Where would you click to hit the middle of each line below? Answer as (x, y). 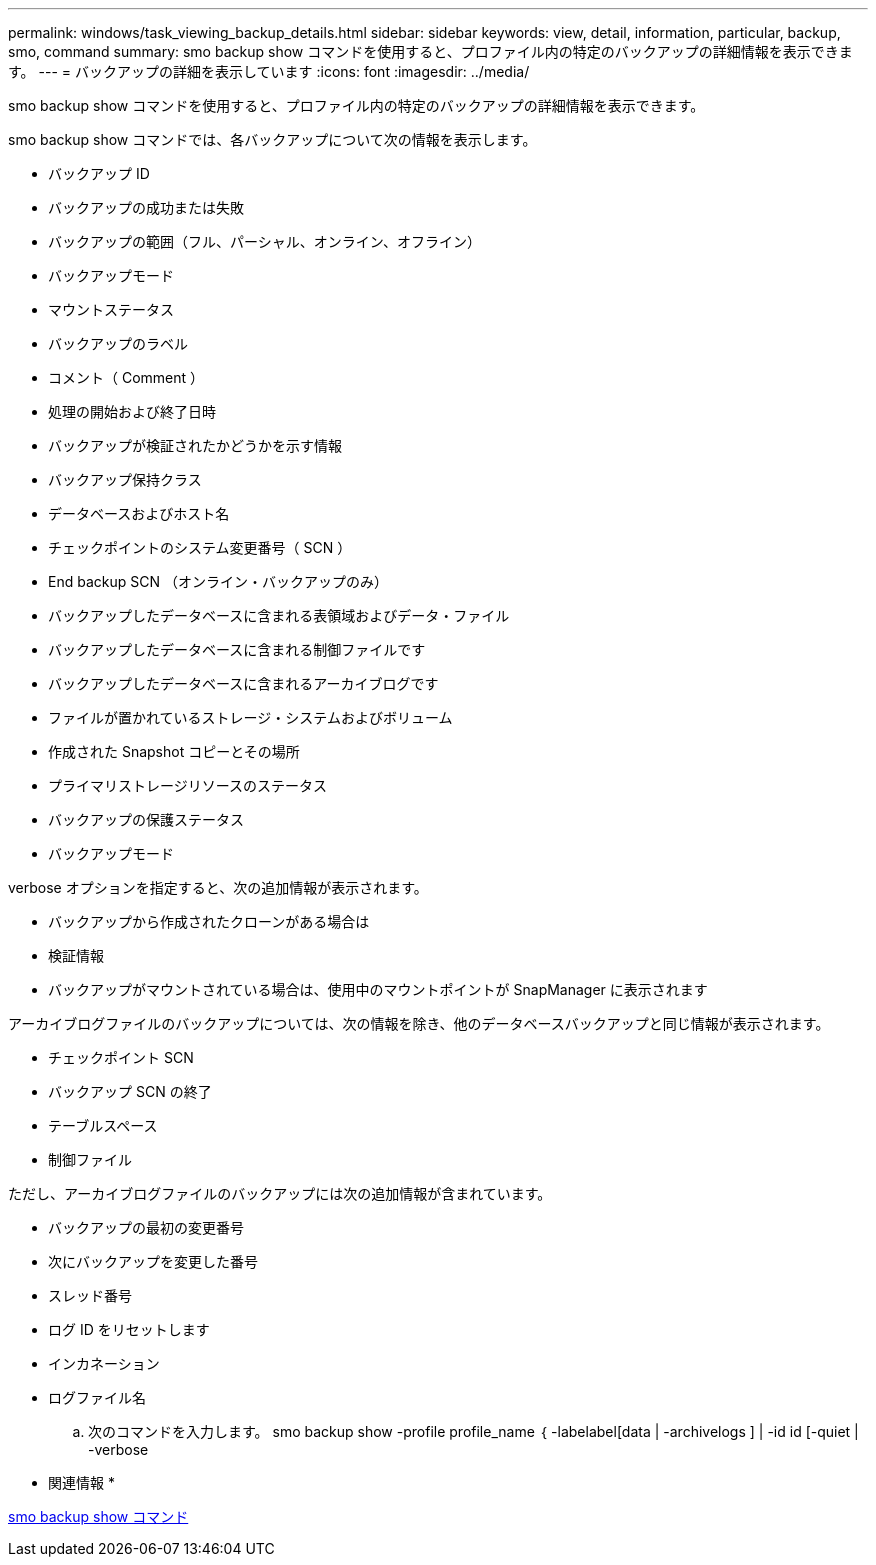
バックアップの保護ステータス (146, 819)
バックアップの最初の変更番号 (146, 1227)
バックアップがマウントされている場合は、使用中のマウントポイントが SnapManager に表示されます (378, 989)
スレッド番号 (90, 1295)
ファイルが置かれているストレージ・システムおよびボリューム (250, 717)
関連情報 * (81, 1482)
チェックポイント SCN (121, 1057)
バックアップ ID (99, 173)
